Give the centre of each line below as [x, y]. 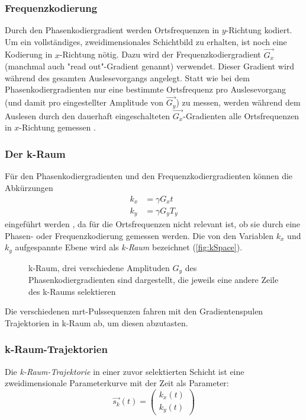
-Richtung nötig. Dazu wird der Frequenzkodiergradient [160, 54]
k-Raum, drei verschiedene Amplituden [99, 267]
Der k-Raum [35, 154]
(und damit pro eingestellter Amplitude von [84, 102]
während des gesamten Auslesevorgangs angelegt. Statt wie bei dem [127, 77]
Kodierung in [29, 54]
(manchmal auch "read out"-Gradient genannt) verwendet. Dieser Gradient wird [150, 66]
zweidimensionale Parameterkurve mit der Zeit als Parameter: [117, 383]
